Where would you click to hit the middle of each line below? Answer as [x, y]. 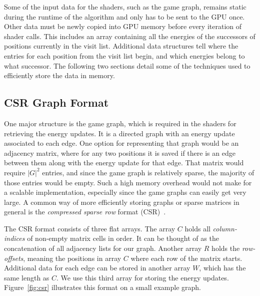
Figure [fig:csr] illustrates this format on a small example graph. [102, 287]
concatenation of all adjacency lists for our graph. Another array [103, 248]
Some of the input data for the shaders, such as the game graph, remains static [125, 7]
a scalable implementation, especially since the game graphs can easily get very [125, 192]
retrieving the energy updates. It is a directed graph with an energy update [119, 133]
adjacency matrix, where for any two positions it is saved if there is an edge [120, 153]
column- [225, 228]
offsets [14, 258]
